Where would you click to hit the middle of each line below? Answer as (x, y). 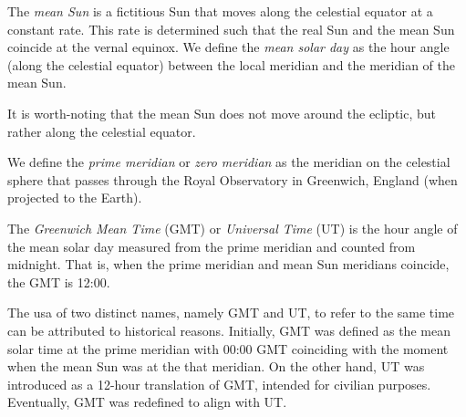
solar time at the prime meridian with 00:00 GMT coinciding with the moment (228, 348)
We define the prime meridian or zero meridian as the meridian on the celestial (229, 162)
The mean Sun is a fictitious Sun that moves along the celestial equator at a (220, 11)
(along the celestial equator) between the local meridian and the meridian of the (231, 64)
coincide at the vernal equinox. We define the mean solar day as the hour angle (228, 47)
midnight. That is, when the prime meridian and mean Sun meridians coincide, (228, 264)
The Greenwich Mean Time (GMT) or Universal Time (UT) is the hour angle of (233, 228)
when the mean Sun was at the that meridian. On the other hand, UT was (216, 366)
